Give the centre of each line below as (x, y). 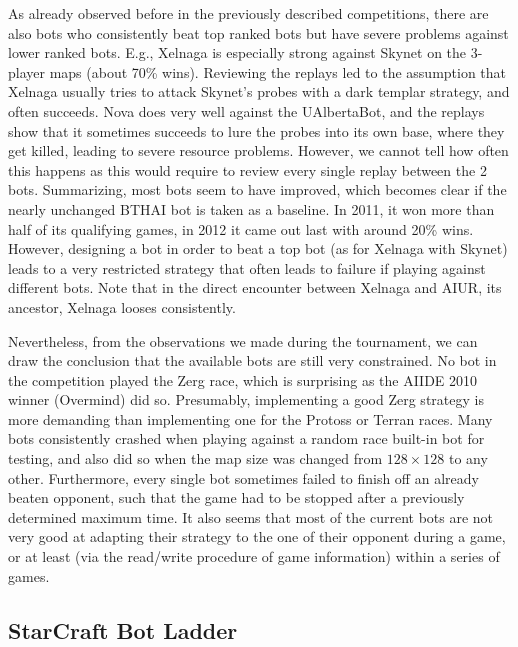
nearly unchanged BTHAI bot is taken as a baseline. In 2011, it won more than (251, 208)
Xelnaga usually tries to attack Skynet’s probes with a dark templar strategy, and (259, 91)
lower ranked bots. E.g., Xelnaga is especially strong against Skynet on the (237, 52)
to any (468, 458)
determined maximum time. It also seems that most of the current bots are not (251, 516)
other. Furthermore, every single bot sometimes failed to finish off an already (243, 477)
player (26, 71)
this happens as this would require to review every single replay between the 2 (247, 169)
